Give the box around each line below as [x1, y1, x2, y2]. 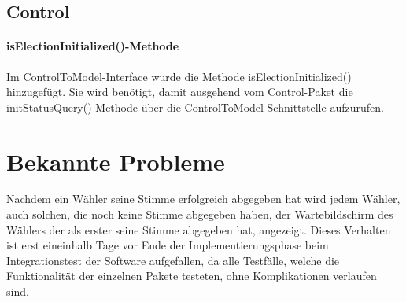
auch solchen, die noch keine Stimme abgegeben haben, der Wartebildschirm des [6, 206, 393, 223]
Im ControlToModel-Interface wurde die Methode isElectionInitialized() [6, 68, 352, 84]
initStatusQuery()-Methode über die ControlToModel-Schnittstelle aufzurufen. [6, 98, 384, 115]
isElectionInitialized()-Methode [6, 38, 179, 54]
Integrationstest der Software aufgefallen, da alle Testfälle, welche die [6, 252, 340, 268]
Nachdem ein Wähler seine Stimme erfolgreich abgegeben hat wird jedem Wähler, [6, 190, 400, 207]
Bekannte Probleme [6, 145, 225, 177]
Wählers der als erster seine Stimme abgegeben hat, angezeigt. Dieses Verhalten [6, 221, 391, 238]
